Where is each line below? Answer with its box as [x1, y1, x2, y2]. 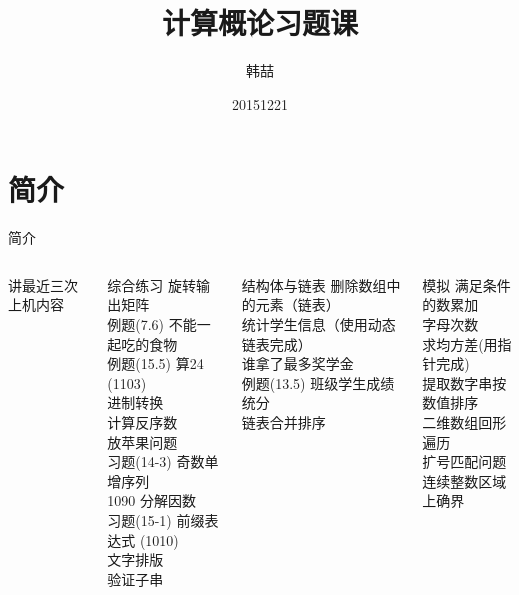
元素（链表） [255, 294, 340, 315]
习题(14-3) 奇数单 [107, 451, 219, 472]
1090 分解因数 [107, 490, 196, 511]
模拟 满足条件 [422, 274, 511, 295]
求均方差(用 [422, 333, 498, 354]
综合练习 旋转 [107, 274, 196, 295]
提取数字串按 [422, 372, 507, 393]
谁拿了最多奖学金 [241, 353, 354, 374]
